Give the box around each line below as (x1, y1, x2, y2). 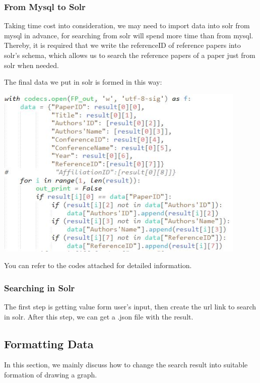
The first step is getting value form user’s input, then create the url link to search (4, 301, 256, 312)
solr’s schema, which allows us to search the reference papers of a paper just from (4, 50, 255, 60)
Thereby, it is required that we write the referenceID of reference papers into (4, 40, 241, 50)
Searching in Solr (4, 281, 75, 294)
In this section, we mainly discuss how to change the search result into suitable (4, 359, 248, 370)
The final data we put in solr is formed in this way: (4, 77, 162, 87)
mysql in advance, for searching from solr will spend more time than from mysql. (4, 30, 253, 40)
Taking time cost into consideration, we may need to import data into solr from (4, 20, 250, 31)
